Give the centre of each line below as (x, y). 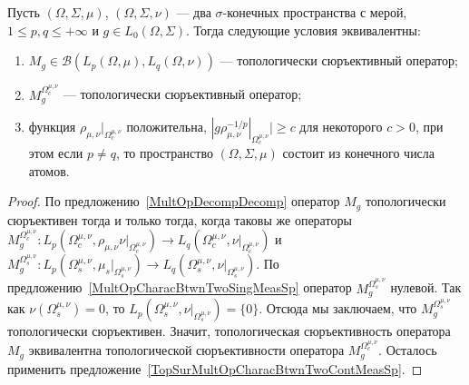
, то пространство (164, 153)
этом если (56, 153)
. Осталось (408, 350)
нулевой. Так (426, 287)
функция (52, 126)
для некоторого (341, 126)
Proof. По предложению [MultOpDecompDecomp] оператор (174, 201)
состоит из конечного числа (359, 153)
